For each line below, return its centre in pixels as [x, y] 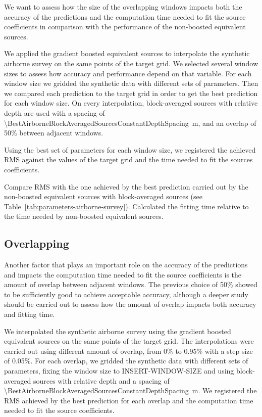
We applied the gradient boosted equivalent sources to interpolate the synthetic [127, 53]
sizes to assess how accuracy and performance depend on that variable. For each [128, 73]
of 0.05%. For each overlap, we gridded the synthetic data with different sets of [126, 361]
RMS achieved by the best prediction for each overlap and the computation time [129, 400]
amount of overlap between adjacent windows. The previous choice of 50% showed [131, 284]
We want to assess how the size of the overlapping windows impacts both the [123, 7]
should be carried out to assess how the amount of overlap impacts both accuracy [130, 304]
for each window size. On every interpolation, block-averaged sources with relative [131, 103]
